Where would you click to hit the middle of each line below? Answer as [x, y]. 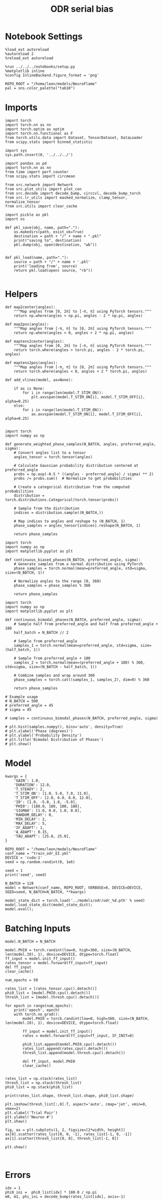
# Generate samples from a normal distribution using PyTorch [78, 564]
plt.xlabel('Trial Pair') [31, 1113]
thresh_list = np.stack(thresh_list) [43, 1083]
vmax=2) [13, 1108]
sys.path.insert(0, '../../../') [39, 155]
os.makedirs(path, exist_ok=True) [49, 232]
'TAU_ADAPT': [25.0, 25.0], [42, 836]
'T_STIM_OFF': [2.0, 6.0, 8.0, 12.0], [53, 798]
